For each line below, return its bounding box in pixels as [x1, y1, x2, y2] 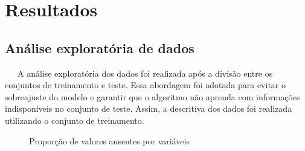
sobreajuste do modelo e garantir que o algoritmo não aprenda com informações [5, 90, 300, 103]
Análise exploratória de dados [5, 38, 194, 57]
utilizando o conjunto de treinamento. [5, 114, 144, 126]
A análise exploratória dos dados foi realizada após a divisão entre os [17, 66, 273, 79]
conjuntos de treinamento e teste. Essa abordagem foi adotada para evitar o [5, 79, 286, 91]
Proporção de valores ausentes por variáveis [29, 134, 190, 147]
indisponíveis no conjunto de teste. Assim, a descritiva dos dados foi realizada [5, 102, 292, 115]
